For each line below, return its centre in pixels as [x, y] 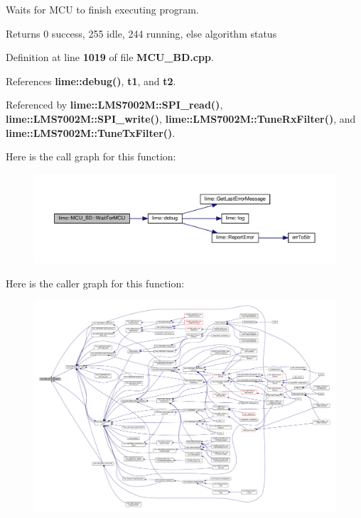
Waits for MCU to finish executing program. [102, 9]
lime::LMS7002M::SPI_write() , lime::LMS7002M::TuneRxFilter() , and [181, 118]
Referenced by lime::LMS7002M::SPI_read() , [114, 105]
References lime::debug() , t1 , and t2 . [91, 81]
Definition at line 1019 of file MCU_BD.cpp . [110, 57]
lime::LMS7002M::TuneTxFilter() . [91, 132]
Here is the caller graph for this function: [95, 283]
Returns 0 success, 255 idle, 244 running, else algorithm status [141, 33]
